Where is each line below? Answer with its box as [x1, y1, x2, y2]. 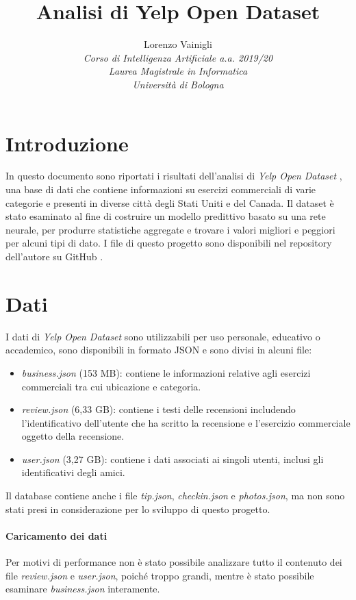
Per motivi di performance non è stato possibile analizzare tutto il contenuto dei [5, 555, 342, 569]
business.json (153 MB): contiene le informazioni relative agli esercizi [21, 365, 311, 379]
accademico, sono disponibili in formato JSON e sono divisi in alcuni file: [5, 342, 312, 357]
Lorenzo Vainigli [144, 37, 212, 51]
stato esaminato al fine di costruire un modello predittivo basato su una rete [5, 209, 326, 223]
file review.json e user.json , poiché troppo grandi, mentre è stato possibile [5, 568, 314, 582]
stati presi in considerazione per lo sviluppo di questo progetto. [5, 501, 270, 516]
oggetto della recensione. [21, 429, 125, 443]
